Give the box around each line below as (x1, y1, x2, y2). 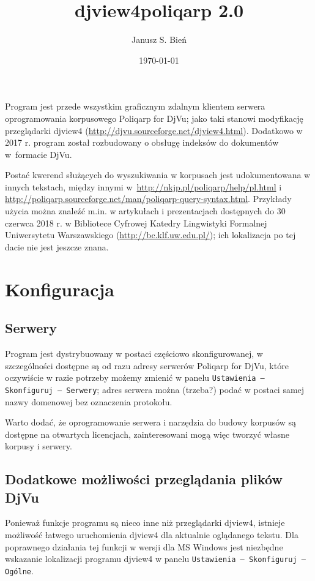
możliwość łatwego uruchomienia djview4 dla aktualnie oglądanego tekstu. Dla (5, 528, 298, 541)
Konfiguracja (5, 276, 114, 301)
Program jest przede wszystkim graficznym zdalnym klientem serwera (5, 100, 265, 113)
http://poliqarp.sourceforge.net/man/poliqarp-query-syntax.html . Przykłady (5, 192, 292, 205)
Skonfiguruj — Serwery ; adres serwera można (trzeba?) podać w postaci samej (5, 383, 305, 395)
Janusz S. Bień (132, 33, 187, 46)
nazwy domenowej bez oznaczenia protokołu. (5, 395, 172, 408)
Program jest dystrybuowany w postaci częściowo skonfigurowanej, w (5, 347, 263, 360)
